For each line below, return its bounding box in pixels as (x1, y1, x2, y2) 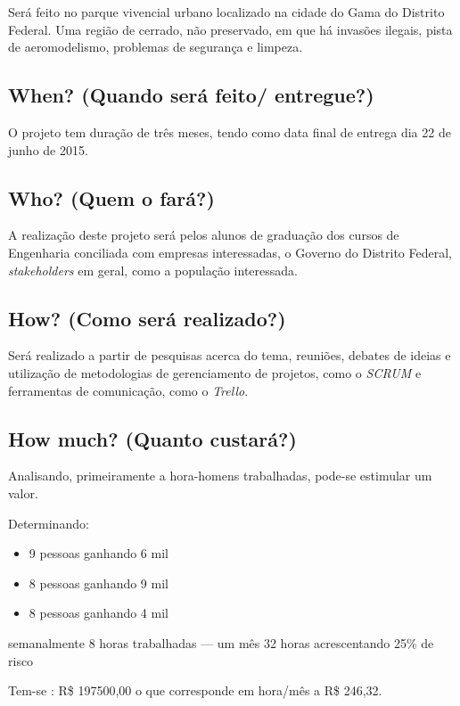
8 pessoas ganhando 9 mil (29, 573, 168, 592)
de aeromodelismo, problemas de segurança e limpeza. (8, 37, 303, 56)
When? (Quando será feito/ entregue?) (8, 81, 374, 109)
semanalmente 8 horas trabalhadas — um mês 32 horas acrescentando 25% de (8, 633, 434, 652)
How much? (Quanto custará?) (8, 424, 297, 452)
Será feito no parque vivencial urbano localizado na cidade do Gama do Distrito (8, 3, 445, 21)
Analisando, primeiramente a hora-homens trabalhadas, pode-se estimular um (8, 466, 432, 485)
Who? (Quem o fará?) (8, 184, 215, 211)
